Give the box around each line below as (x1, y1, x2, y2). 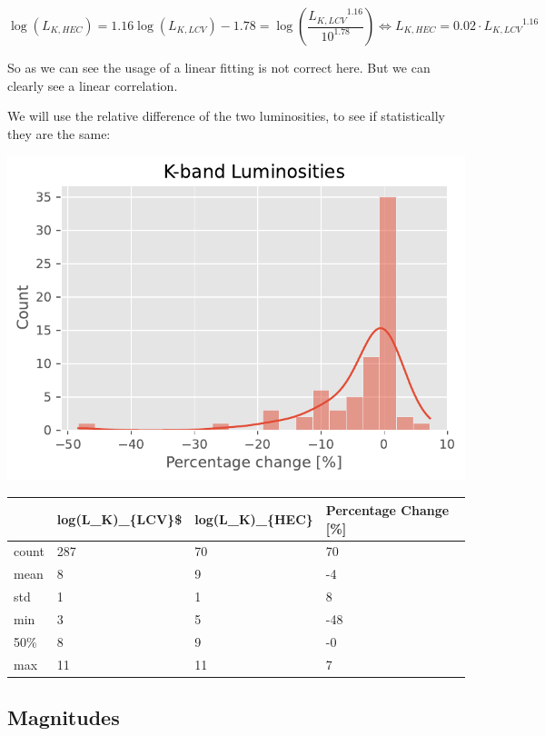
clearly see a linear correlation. (7, 75, 178, 94)
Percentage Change (325, 500, 450, 519)
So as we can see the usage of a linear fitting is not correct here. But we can (7, 58, 431, 76)
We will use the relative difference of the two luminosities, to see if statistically (7, 106, 445, 125)
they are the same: (7, 124, 111, 143)
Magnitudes (7, 703, 120, 731)
